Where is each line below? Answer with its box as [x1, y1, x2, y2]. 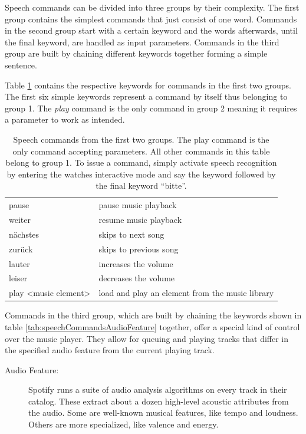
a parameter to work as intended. [5, 113, 125, 126]
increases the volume [98, 257, 173, 269]
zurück [9, 242, 33, 255]
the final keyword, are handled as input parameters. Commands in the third [5, 35, 279, 48]
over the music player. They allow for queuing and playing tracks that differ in [5, 332, 289, 344]
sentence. [5, 58, 37, 71]
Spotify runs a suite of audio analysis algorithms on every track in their [28, 383, 287, 396]
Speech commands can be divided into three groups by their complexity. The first [5, 1, 300, 13]
